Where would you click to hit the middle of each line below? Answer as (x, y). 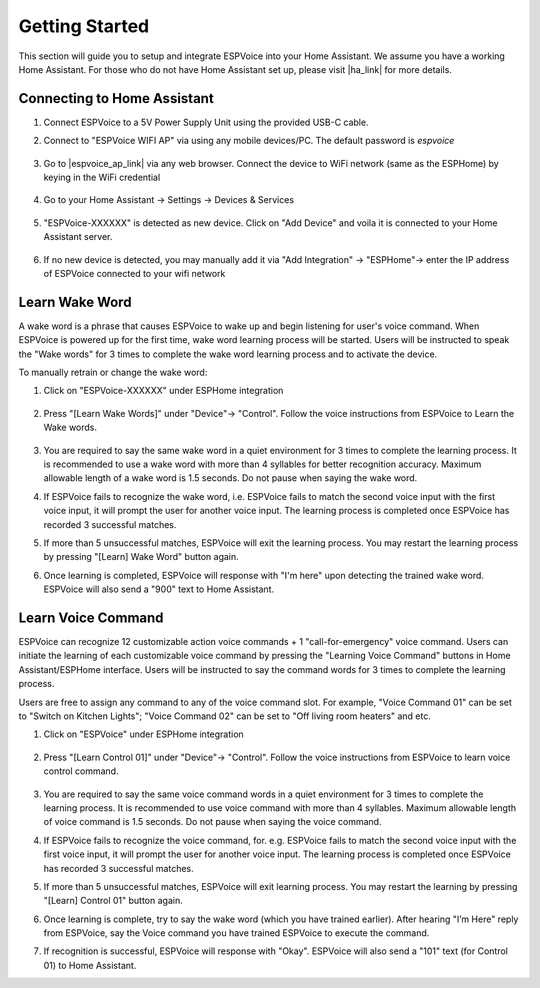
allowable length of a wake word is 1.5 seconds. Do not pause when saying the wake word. (230, 478)
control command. (81, 771)
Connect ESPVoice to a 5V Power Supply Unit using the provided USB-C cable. (206, 122)
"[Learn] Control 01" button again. (113, 901)
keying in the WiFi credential (102, 177)
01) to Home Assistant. (90, 965)
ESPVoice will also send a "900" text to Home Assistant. (159, 589)
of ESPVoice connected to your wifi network (134, 273)
